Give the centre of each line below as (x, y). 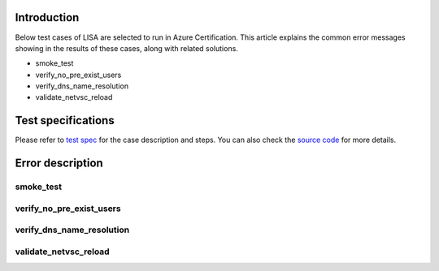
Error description (59, 163)
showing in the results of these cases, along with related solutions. (127, 48)
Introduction (47, 17)
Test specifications (65, 120)
